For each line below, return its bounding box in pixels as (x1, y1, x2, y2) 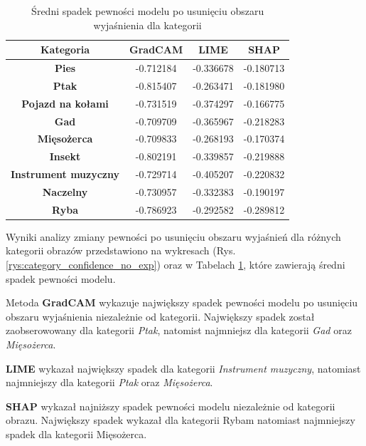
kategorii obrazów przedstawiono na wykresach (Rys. (6, 243, 236, 258)
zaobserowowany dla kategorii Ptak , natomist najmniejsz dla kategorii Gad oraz (6, 323, 352, 338)
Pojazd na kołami (21, 95, 109, 110)
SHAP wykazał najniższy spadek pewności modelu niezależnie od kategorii (6, 398, 335, 413)
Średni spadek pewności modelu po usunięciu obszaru (31, 4, 264, 18)
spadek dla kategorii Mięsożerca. (6, 427, 147, 441)
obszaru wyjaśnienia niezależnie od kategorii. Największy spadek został (6, 308, 315, 323)
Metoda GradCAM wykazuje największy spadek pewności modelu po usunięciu (6, 295, 358, 310)
